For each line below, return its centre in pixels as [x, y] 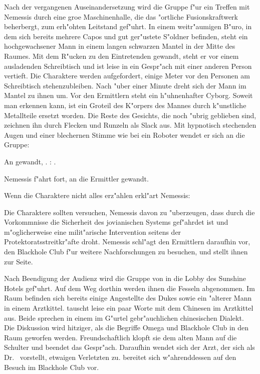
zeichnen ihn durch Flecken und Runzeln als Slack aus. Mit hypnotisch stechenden [130, 125]
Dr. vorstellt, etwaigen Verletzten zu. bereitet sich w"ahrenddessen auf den [120, 357]
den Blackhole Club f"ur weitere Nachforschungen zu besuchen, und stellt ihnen [126, 252]
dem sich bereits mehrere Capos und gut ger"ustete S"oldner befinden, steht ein [126, 36]
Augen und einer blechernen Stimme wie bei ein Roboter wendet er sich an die [124, 134]
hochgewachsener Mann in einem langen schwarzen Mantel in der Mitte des [120, 46]
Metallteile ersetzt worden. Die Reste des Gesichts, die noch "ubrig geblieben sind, [130, 115]
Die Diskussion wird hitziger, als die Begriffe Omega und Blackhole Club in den [126, 328]
